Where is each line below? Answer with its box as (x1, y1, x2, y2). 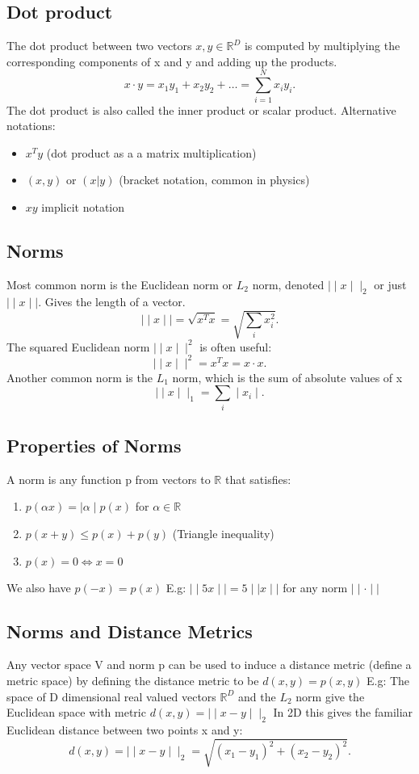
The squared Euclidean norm (6, 338, 150, 355)
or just (374, 276, 407, 292)
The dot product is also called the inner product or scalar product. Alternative (6, 101, 396, 118)
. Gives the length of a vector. (38, 293, 186, 310)
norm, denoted (252, 276, 325, 292)
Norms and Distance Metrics (6, 618, 253, 643)
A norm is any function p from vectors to (6, 470, 211, 487)
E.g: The (366, 672, 410, 689)
